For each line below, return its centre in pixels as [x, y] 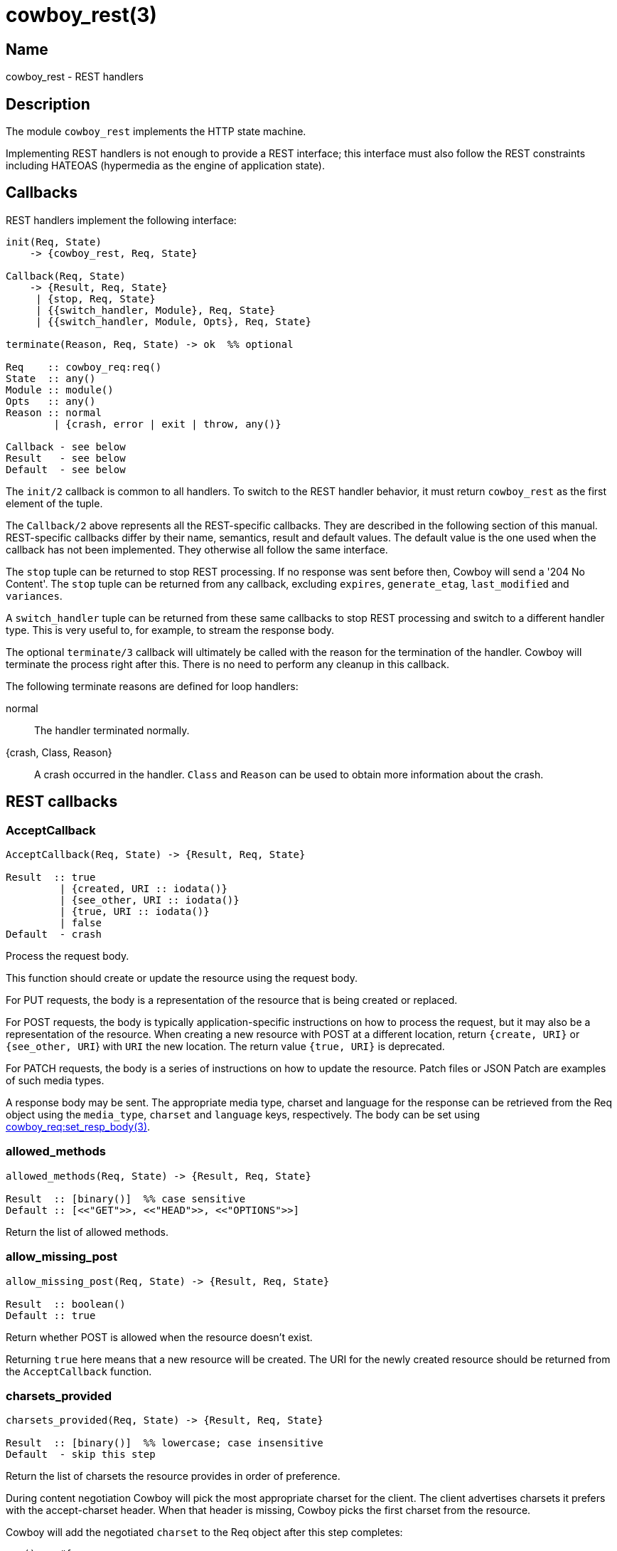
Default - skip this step [81, 1455]
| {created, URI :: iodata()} [143, 889]
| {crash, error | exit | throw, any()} [167, 424]
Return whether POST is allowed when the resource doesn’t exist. [159, 1337]
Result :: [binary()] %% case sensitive [126, 1198]
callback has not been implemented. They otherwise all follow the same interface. [197, 549]
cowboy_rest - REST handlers [75, 77]
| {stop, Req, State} [96, 298]
